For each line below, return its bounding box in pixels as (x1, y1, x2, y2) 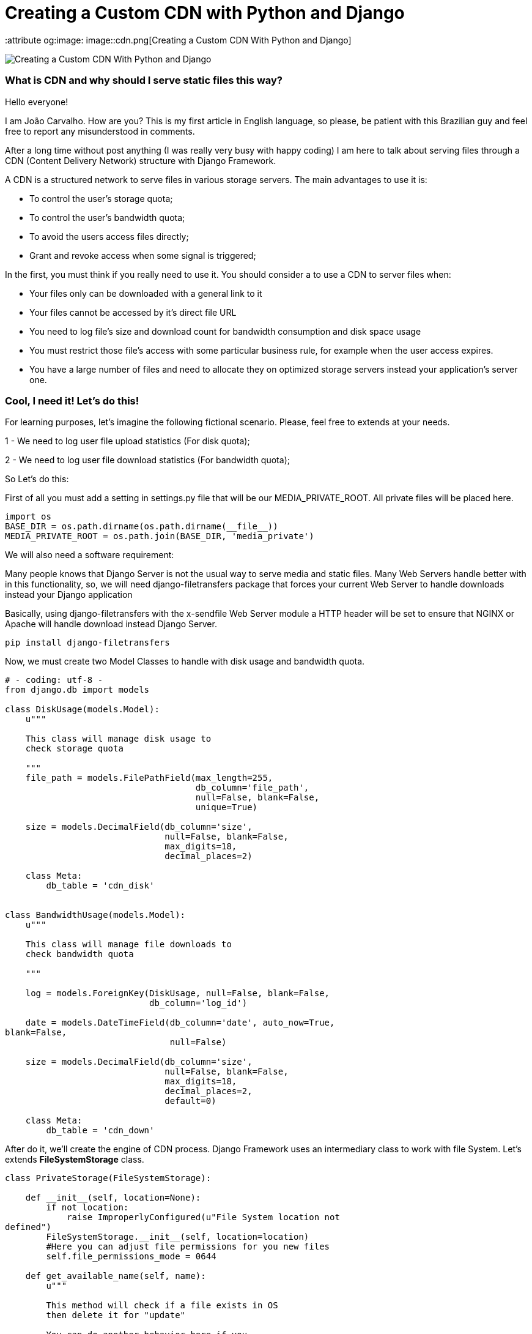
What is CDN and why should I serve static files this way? (5, 74, 283, 87)
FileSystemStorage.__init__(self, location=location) (46, 1232, 309, 1242)
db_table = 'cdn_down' (46, 1125, 155, 1136)
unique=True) (195, 802, 258, 813)
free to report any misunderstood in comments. (5, 125, 195, 136)
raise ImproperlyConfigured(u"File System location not (67, 1212, 340, 1223)
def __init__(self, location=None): (25, 1193, 201, 1203)
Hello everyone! (5, 96, 68, 107)
